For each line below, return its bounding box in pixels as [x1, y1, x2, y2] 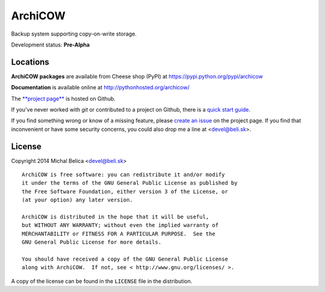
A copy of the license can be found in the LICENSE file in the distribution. [11, 278, 193, 285]
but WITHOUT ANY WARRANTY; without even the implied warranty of [22, 222, 219, 229]
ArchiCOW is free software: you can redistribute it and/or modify [22, 171, 225, 178]
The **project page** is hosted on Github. [11, 95, 116, 102]
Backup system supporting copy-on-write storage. [11, 30, 137, 37]
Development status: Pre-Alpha [11, 41, 90, 48]
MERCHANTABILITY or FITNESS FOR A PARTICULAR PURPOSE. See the [22, 230, 216, 237]
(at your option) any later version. [22, 197, 134, 203]
